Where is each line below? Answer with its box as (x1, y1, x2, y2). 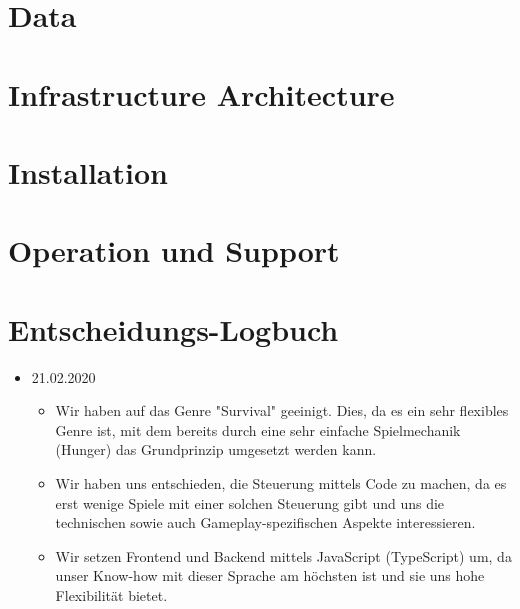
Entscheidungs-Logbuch (8, 308, 339, 349)
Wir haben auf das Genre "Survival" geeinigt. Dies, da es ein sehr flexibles (55, 400, 509, 421)
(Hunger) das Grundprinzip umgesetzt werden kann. (55, 439, 377, 460)
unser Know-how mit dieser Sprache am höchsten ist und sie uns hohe (55, 565, 485, 586)
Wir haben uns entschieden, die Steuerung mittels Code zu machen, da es (55, 473, 507, 493)
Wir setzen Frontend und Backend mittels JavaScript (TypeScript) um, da (55, 545, 512, 566)
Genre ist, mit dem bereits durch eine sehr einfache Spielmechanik (55, 419, 461, 440)
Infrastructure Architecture (8, 73, 395, 114)
